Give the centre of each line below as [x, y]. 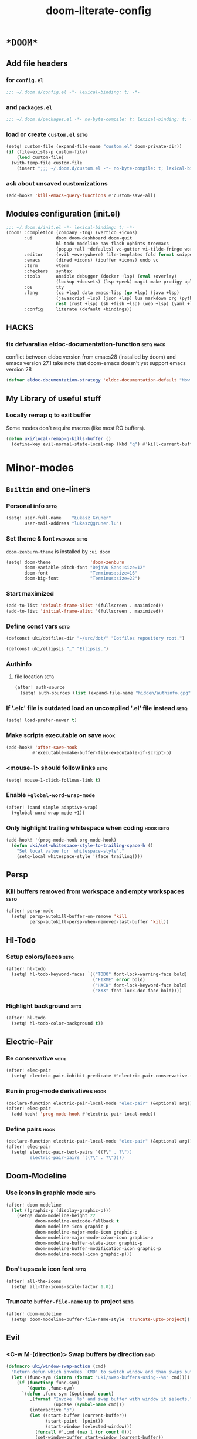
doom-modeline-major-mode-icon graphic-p [86, 1232]
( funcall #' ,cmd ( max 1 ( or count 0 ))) [84, 1432]
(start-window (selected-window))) [89, 1426]
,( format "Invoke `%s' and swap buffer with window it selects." [111, 1399]
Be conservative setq [36, 1059]
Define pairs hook [31, 1129]
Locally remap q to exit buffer [49, 415]
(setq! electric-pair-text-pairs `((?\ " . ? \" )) [72, 1152]
